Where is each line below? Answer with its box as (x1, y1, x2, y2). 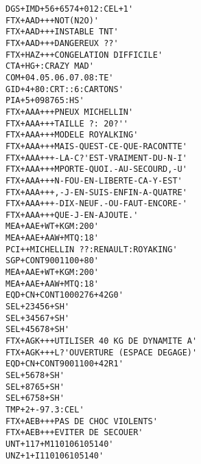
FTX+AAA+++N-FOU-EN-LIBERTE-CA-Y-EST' (5, 175, 182, 186)
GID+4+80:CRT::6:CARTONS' (5, 84, 123, 94)
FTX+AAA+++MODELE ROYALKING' (5, 130, 139, 140)
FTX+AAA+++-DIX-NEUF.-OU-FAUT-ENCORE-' (5, 199, 187, 209)
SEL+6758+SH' (5, 393, 64, 404)
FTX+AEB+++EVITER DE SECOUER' (5, 428, 143, 438)
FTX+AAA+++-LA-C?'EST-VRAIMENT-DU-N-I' (5, 153, 187, 163)
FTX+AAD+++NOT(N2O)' (5, 15, 99, 25)
